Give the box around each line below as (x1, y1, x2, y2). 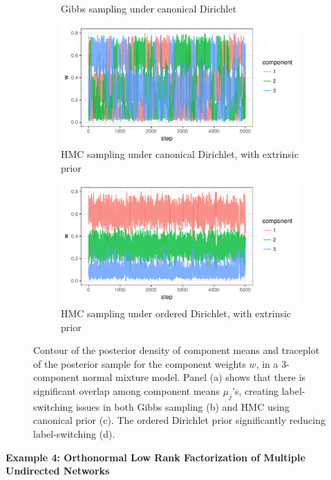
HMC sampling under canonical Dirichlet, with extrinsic (61, 147, 299, 161)
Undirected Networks (6, 463, 110, 478)
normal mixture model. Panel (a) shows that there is (82, 370, 306, 384)
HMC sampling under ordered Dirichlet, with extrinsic (61, 305, 292, 320)
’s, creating (232, 383, 279, 398)
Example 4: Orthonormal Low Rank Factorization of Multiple (6, 450, 305, 464)
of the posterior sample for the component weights (33, 356, 246, 371)
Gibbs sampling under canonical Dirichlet (61, 1, 237, 15)
